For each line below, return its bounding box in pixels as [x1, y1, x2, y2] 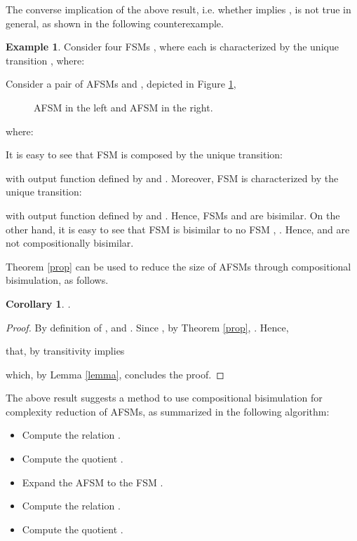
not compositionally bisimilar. [6, 235, 134, 250]
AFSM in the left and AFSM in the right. [34, 100, 213, 114]
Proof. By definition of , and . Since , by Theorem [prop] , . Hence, [6, 320, 289, 334]
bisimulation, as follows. [6, 273, 109, 287]
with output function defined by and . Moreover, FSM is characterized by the [6, 170, 339, 185]
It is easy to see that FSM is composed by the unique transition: [6, 147, 283, 162]
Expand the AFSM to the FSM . [22, 474, 163, 489]
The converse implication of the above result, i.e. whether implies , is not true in [6, 2, 351, 16]
